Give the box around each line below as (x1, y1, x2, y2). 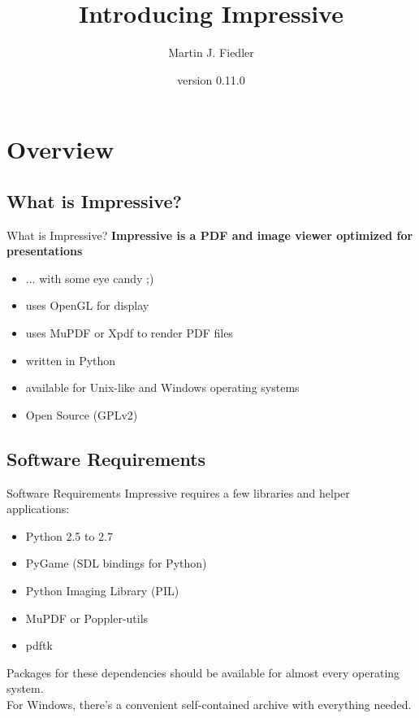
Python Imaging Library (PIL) (25, 582, 179, 599)
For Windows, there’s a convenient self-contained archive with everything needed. (6, 696, 412, 712)
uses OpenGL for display (25, 297, 149, 314)
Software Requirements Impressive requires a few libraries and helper (6, 484, 350, 501)
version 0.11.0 (177, 71, 245, 88)
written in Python (25, 351, 116, 368)
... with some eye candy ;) (25, 269, 154, 286)
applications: (6, 500, 70, 517)
